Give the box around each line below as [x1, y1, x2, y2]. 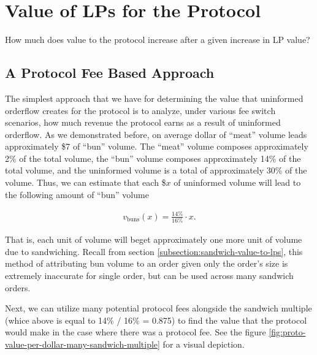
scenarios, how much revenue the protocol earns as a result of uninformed [5, 116, 281, 129]
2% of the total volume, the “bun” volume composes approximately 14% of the [5, 151, 301, 164]
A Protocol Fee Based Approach [5, 63, 215, 82]
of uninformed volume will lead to [174, 176, 301, 189]
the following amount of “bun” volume [5, 188, 149, 200]
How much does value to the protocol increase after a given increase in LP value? [5, 33, 310, 46]
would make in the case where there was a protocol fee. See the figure [5, 326, 266, 338]
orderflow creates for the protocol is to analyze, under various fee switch [5, 104, 276, 116]
